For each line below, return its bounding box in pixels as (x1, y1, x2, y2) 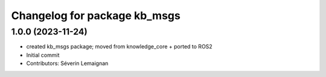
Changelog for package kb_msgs (11, 9, 181, 22)
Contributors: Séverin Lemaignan (26, 60, 109, 67)
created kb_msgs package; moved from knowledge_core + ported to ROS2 (26, 43, 213, 50)
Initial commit (26, 51, 60, 58)
